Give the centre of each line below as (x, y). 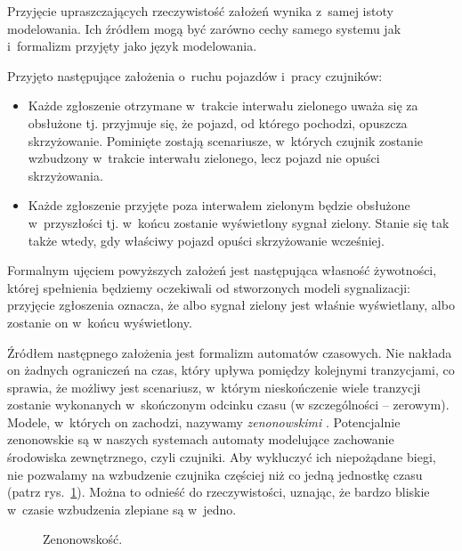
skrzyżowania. (65, 175)
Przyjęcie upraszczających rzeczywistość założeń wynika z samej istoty (200, 11)
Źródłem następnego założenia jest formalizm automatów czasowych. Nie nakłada (230, 352)
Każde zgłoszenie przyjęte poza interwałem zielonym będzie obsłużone (219, 205)
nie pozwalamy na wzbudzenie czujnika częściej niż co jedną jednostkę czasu (215, 474)
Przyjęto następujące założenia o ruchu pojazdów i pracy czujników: (195, 75)
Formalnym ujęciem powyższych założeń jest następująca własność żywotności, (222, 270)
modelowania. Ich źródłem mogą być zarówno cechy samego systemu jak (204, 28)
